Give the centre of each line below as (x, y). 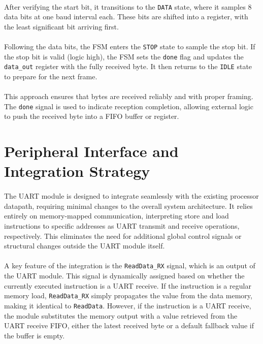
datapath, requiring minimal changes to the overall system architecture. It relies (128, 206)
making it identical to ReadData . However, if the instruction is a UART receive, (128, 305)
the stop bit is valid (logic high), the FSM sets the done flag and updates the (124, 56)
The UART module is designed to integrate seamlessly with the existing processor (131, 196)
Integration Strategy (77, 171)
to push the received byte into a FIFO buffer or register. (92, 116)
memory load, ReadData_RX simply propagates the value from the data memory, (128, 295)
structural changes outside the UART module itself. (85, 246)
